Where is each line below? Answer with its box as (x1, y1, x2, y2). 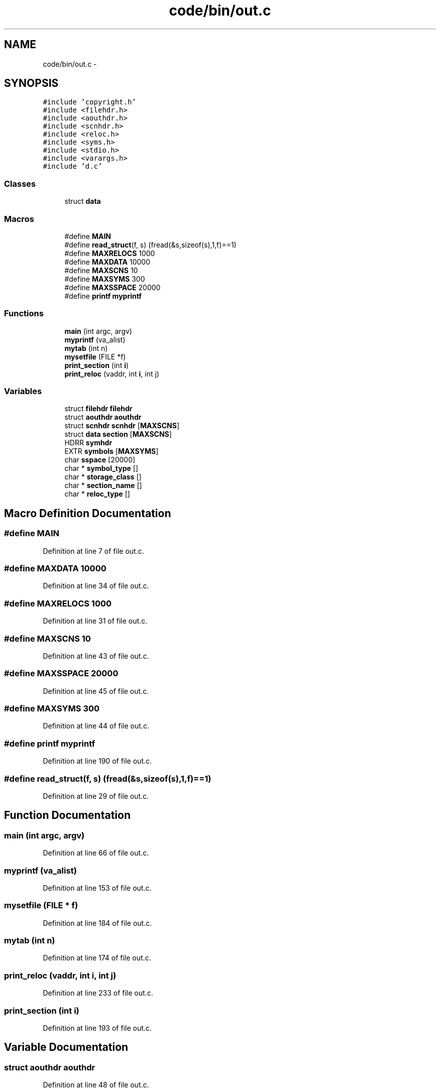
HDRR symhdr (64, 438, 113, 447)
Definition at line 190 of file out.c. (43, 757, 152, 766)
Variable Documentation (4, 1041, 129, 1054)
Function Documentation (4, 809, 131, 822)
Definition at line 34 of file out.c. (43, 581, 149, 590)
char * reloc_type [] (64, 490, 130, 499)
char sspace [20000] (64, 455, 136, 464)
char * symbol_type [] (64, 464, 139, 473)
